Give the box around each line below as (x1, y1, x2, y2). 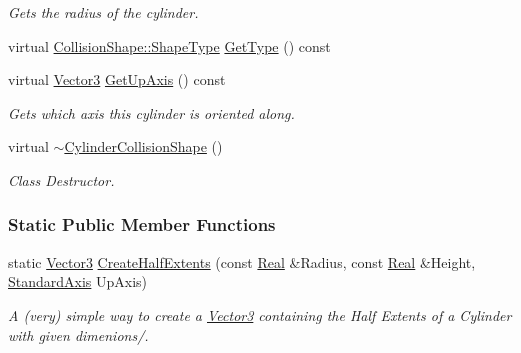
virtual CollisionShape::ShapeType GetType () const (8, 35, 331, 56)
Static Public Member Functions (8, 212, 276, 237)
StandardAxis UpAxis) (8, 271, 148, 292)
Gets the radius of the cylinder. (8, 2, 199, 22)
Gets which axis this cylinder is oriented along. (8, 102, 295, 123)
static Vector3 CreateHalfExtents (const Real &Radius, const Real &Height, (8, 251, 476, 272)
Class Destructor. (8, 169, 115, 190)
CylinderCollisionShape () (64, 136, 223, 157)
